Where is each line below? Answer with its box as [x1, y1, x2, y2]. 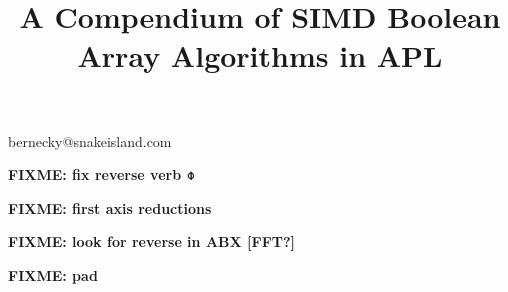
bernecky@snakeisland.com [8, 130, 172, 151]
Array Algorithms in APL [77, 35, 443, 76]
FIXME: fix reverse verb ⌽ [8, 164, 195, 185]
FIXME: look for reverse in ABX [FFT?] [8, 231, 296, 252]
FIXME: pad [8, 264, 98, 285]
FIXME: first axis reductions [8, 197, 212, 218]
